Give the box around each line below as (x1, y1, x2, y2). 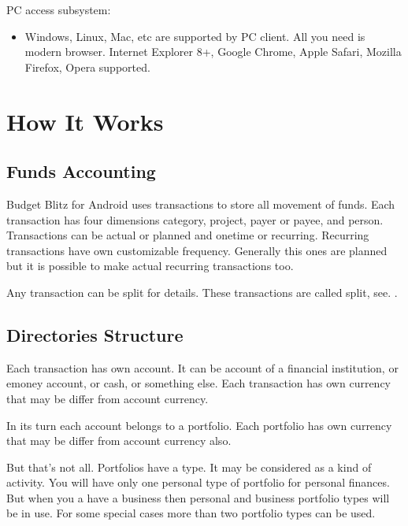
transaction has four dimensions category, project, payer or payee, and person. (6, 211, 384, 228)
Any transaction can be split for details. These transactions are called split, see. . (6, 283, 398, 300)
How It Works (6, 105, 164, 137)
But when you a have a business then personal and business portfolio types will (6, 489, 390, 506)
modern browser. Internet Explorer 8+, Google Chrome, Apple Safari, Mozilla (24, 43, 402, 60)
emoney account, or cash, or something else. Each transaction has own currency (6, 375, 391, 391)
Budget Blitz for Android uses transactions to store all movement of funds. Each (6, 195, 395, 212)
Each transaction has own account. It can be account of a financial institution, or (6, 359, 399, 376)
